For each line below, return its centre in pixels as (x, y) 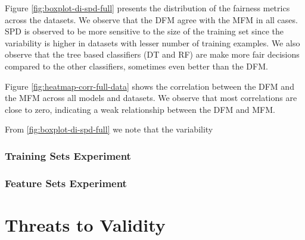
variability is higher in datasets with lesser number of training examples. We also (152, 42)
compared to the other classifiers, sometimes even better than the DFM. (136, 66)
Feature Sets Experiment (66, 183)
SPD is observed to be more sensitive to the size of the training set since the (144, 31)
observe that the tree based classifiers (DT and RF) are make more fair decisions (152, 54)
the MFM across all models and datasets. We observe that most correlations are (151, 98)
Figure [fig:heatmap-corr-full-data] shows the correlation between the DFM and (150, 86)
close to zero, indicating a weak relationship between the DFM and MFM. (140, 109)
